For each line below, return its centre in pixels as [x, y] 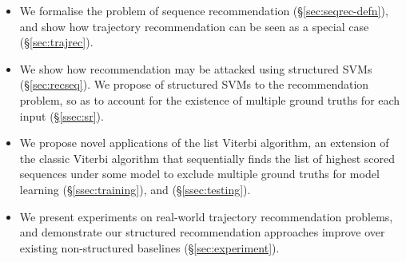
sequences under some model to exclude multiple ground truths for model [199, 174]
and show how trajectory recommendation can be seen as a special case [194, 26]
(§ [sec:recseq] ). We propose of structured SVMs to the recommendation [194, 84]
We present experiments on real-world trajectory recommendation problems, [206, 216]
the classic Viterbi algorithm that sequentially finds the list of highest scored [207, 158]
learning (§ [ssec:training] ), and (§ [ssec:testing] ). [135, 189]
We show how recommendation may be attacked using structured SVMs [196, 68]
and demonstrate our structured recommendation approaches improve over [202, 232]
